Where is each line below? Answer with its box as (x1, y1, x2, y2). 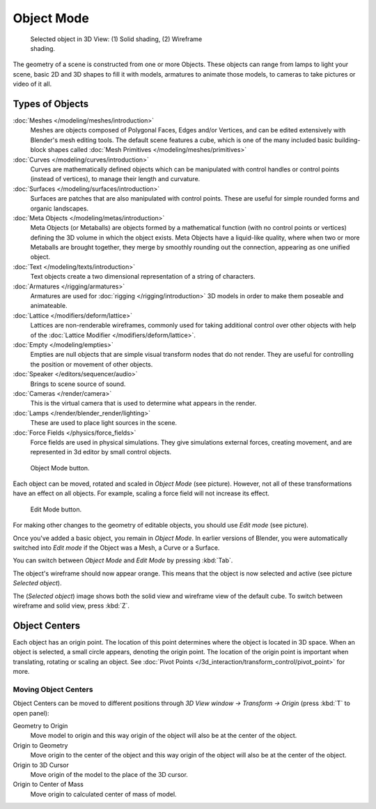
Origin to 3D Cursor (13, 760, 69, 769)
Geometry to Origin (13, 721, 68, 730)
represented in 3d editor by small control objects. (30, 448, 172, 456)
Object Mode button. (30, 463, 90, 472)
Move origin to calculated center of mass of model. (30, 789, 177, 798)
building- (334, 136, 361, 144)
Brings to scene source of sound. (30, 380, 126, 388)
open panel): (13, 709, 49, 717)
